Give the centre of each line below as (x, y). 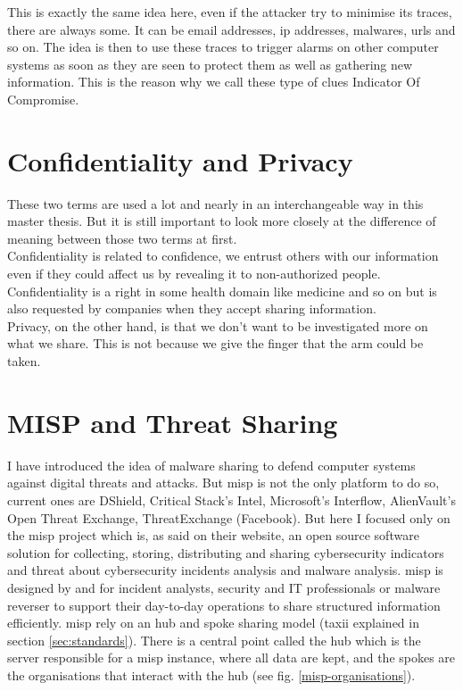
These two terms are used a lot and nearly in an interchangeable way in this (215, 203)
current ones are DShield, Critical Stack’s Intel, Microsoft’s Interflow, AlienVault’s (231, 500)
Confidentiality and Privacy (180, 160)
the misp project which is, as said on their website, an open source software (213, 535)
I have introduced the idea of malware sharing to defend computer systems (211, 465)
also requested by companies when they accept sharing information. (192, 308)
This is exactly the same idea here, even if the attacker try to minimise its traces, (230, 12)
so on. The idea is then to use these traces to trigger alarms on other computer (223, 47)
